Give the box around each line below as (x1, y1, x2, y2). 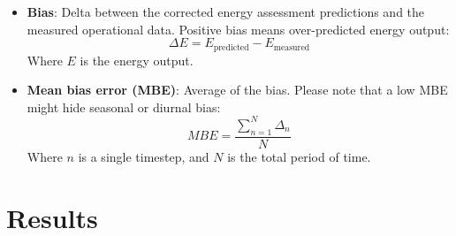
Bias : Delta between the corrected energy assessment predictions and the (27, 3, 425, 20)
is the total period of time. (227, 147, 371, 165)
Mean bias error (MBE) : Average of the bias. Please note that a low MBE (27, 80, 448, 99)
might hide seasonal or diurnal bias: (27, 97, 221, 116)
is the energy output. (80, 50, 194, 69)
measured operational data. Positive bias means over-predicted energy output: (27, 19, 450, 38)
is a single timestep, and (78, 147, 209, 165)
